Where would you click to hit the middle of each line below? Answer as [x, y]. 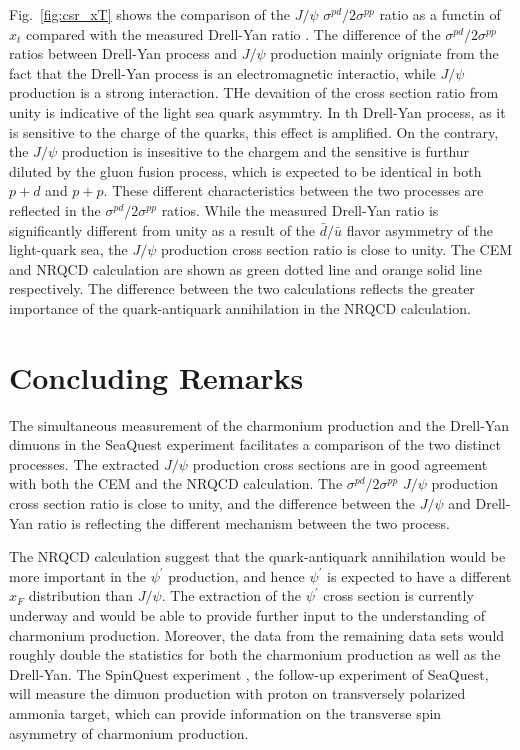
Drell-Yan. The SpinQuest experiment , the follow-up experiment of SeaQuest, [249, 673]
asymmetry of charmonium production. [129, 732]
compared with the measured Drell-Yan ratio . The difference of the [233, 33]
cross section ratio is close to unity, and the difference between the [212, 503]
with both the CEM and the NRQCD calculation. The [176, 483]
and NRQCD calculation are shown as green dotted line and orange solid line [245, 268]
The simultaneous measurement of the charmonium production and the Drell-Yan [259, 424]
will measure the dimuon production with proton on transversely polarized [237, 693]
